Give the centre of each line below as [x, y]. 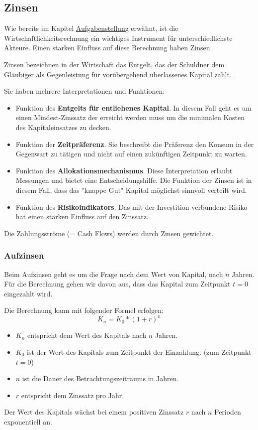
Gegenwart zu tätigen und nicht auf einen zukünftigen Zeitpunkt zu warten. [131, 154]
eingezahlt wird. [28, 293]
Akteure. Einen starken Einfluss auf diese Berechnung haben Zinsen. [108, 48]
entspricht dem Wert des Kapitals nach [87, 335]
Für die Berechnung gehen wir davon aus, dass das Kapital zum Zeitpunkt [117, 284]
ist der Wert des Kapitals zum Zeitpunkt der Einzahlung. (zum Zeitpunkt [139, 352]
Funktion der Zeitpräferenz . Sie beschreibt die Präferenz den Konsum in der [135, 144]
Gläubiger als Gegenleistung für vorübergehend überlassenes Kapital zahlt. [118, 74]
